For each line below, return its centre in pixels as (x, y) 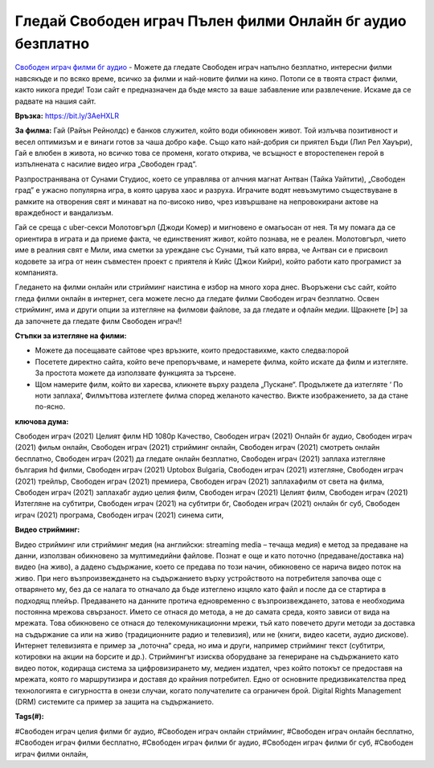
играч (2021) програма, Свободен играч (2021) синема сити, (119, 515)
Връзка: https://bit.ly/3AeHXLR (67, 116)
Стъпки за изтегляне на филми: (71, 335)
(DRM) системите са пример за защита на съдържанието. (115, 702)
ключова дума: (42, 421)
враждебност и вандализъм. (64, 213)
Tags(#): (29, 717)
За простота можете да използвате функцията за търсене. (135, 373)
